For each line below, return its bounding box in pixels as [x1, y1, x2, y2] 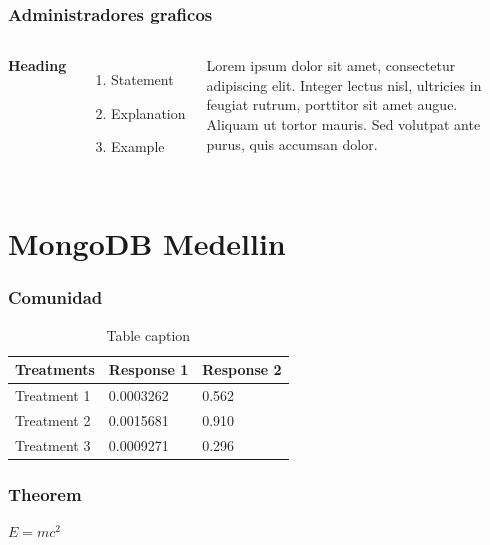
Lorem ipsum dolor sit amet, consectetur [206, 55, 456, 76]
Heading [8, 55, 67, 76]
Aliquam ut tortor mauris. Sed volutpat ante [206, 114, 481, 134]
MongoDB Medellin [8, 223, 286, 264]
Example [111, 136, 165, 157]
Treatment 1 [15, 385, 91, 406]
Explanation [111, 102, 186, 123]
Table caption [106, 324, 191, 345]
